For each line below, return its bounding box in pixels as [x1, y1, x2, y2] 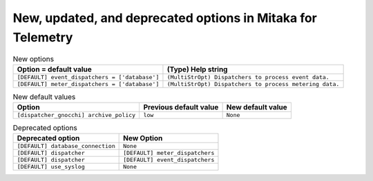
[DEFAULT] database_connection [17, 142, 115, 150]
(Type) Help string [166, 64, 228, 74]
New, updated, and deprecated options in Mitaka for [12, 10, 318, 25]
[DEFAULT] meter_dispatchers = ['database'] [17, 80, 160, 87]
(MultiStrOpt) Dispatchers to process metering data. [166, 80, 340, 87]
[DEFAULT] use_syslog [17, 163, 86, 171]
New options [12, 54, 55, 63]
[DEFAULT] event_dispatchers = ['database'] [17, 73, 160, 81]
